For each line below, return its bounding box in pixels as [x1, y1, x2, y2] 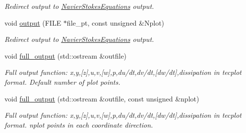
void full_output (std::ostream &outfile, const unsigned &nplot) [4, 93, 199, 103]
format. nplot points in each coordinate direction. [4, 119, 153, 130]
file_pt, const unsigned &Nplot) [66, 17, 165, 28]
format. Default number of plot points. [4, 76, 121, 87]
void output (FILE [4, 17, 61, 28]
